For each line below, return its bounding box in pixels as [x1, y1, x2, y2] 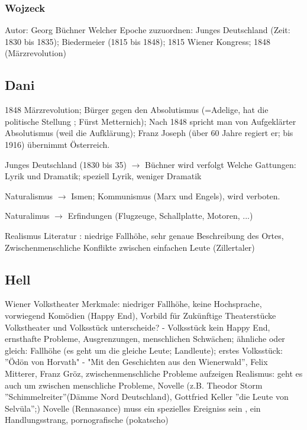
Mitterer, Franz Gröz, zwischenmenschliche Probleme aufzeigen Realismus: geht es [5, 367, 303, 379]
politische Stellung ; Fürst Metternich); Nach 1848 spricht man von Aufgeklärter [5, 115, 296, 127]
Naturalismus [5, 189, 53, 202]
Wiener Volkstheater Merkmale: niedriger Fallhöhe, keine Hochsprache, [5, 298, 262, 310]
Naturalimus [5, 209, 50, 222]
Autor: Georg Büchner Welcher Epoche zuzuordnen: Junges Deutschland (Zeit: [5, 24, 290, 36]
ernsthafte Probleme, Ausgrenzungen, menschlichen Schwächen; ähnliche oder [5, 332, 285, 345]
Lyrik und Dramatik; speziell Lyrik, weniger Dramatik [5, 170, 202, 182]
